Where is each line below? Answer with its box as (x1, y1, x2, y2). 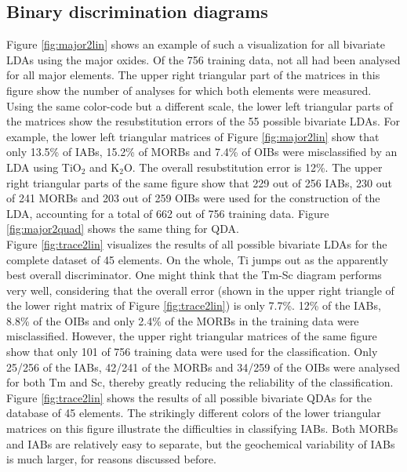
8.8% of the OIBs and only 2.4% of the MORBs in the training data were (6, 312, 359, 329)
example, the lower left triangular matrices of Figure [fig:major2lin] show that (6, 128, 380, 144)
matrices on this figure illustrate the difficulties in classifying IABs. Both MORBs (6, 420, 398, 437)
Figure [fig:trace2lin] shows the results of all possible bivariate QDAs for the (6, 389, 372, 405)
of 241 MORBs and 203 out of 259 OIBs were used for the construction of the (6, 190, 380, 206)
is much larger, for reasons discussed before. (6, 451, 216, 467)
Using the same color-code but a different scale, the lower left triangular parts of (6, 97, 393, 114)
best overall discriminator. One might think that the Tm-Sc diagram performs (6, 267, 382, 283)
